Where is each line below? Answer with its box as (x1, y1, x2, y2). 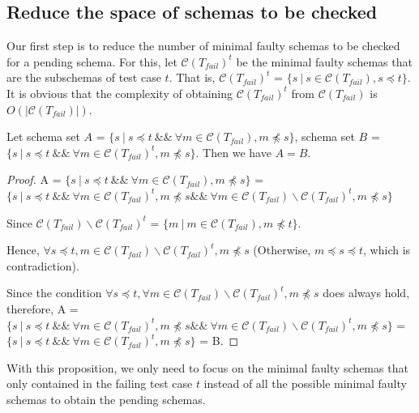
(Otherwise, (253, 241, 311, 258)
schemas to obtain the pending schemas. (6, 390, 206, 407)
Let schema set (6, 128, 80, 145)
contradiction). (6, 257, 79, 274)
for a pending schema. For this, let (6, 53, 177, 70)
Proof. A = (6, 171, 62, 188)
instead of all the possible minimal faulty (203, 375, 407, 392)
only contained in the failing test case (6, 375, 193, 392)
